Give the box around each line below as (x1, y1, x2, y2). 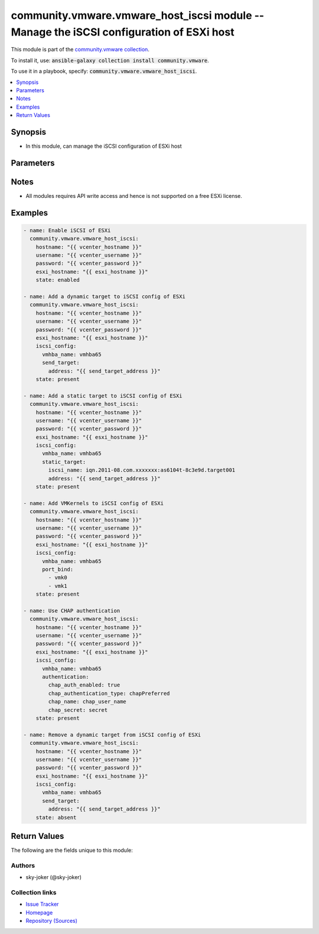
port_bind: (42, 566, 74, 572)
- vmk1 (48, 582, 67, 589)
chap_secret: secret (48, 707, 108, 713)
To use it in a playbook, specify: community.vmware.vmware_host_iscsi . (11, 68, 197, 75)
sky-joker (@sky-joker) (25, 874, 82, 881)
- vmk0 (48, 574, 67, 581)
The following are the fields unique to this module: (11, 847, 133, 854)
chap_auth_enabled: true (48, 682, 121, 688)
